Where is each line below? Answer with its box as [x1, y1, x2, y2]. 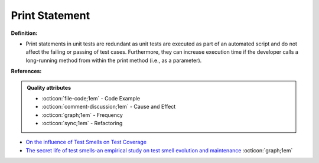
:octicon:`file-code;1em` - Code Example [41, 94, 141, 102]
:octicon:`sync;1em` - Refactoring [41, 120, 123, 127]
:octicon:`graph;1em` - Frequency [41, 111, 123, 118]
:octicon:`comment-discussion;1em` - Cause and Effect [41, 103, 176, 110]
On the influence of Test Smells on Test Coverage [25, 139, 147, 146]
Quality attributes [27, 84, 71, 91]
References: [11, 68, 42, 75]
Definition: [11, 30, 38, 37]
